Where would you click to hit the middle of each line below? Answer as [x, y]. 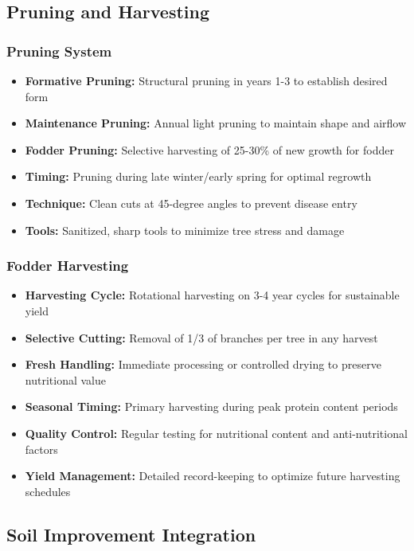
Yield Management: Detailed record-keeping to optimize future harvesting [213, 476]
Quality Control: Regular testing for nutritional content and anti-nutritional [216, 433]
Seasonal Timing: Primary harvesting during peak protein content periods [211, 406]
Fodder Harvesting [68, 266]
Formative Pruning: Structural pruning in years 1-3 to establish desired [206, 80]
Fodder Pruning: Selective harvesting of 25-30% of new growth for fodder [209, 149]
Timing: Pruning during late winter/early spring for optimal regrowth [198, 176]
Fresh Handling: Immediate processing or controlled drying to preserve [203, 364]
